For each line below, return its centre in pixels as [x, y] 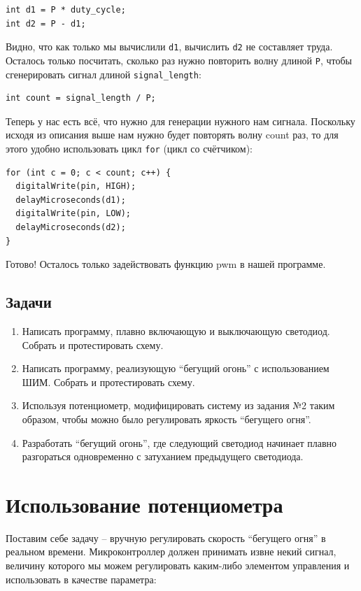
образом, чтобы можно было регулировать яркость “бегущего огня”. [167, 419]
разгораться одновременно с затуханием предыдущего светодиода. [163, 456]
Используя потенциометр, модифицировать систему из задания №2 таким [178, 405]
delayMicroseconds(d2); [71, 227]
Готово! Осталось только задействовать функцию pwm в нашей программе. [166, 264]
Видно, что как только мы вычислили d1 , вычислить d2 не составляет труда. [169, 47]
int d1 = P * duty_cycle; [66, 10]
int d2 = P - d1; [46, 23]
